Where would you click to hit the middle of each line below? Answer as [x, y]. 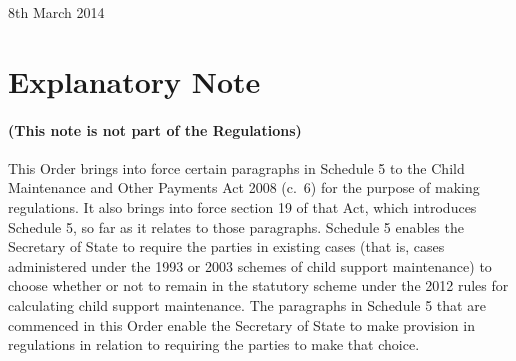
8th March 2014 [56, 12]
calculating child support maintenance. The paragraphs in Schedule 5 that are [247, 304]
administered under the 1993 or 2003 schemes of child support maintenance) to [250, 265]
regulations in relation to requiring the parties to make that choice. [214, 344]
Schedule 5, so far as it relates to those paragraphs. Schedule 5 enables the [236, 226]
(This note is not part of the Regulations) [155, 129]
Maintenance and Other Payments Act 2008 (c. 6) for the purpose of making [244, 187]
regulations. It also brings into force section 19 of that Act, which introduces [242, 206]
